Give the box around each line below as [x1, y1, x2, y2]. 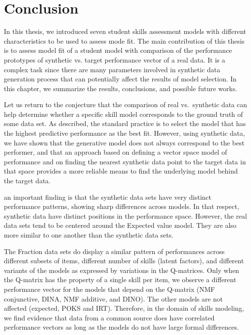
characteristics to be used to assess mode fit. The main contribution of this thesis [4, 35, 245, 46]
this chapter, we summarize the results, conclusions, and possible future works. [4, 83, 237, 93]
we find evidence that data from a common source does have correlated [4, 312, 215, 322]
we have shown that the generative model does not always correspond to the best [4, 137, 245, 147]
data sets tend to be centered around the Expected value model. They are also [4, 220, 236, 230]
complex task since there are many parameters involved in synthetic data [4, 64, 221, 74]
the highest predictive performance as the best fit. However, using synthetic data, [4, 128, 245, 138]
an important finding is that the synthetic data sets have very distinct [4, 191, 212, 202]
